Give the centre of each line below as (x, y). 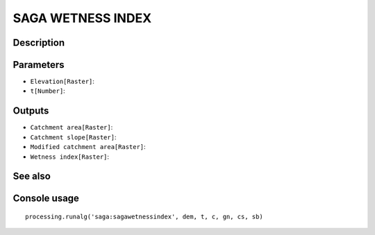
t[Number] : (48, 91)
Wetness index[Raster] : (70, 157)
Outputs (31, 111)
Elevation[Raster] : (62, 81)
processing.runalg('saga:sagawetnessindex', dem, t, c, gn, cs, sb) (144, 216)
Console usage (46, 199)
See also (32, 176)
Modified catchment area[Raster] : (88, 147)
